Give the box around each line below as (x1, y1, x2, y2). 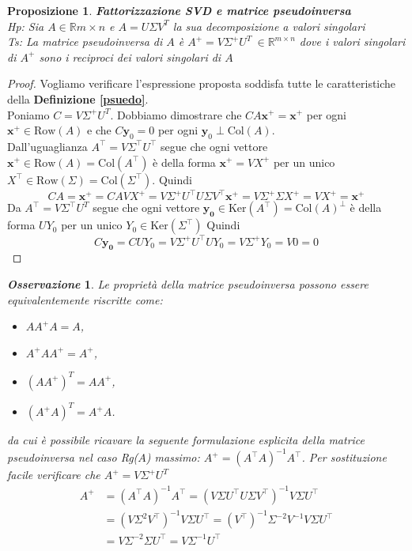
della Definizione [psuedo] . (7, 90, 149, 107)
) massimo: (146, 449, 200, 466)
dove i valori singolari (299, 33, 406, 50)
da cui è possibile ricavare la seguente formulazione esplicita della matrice (7, 432, 365, 448)
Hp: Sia (7, 17, 44, 34)
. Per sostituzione (301, 449, 387, 466)
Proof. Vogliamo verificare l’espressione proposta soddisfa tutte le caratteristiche (7, 75, 396, 92)
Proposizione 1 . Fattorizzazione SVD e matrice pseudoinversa (7, 2, 351, 18)
